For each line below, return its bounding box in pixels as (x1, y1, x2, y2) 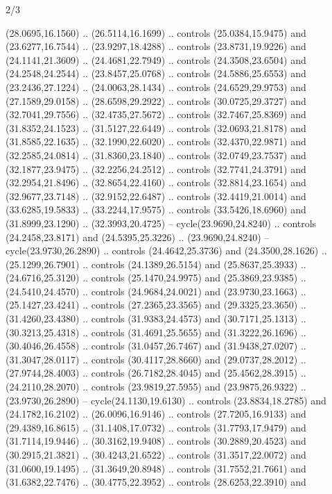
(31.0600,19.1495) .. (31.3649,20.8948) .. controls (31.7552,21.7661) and (6, 461, 306, 475)
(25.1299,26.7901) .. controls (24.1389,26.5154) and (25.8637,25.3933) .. (6, 256, 306, 271)
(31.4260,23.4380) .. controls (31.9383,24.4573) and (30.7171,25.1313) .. (6, 311, 306, 326)
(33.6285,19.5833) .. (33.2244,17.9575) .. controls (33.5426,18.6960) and (6, 202, 306, 217)
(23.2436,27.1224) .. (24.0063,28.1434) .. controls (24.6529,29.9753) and (6, 79, 306, 94)
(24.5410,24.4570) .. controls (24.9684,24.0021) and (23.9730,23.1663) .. (6, 283, 306, 298)
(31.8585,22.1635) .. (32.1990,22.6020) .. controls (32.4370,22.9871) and (6, 134, 306, 149)
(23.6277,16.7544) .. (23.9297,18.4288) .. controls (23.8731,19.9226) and (6, 39, 306, 53)
